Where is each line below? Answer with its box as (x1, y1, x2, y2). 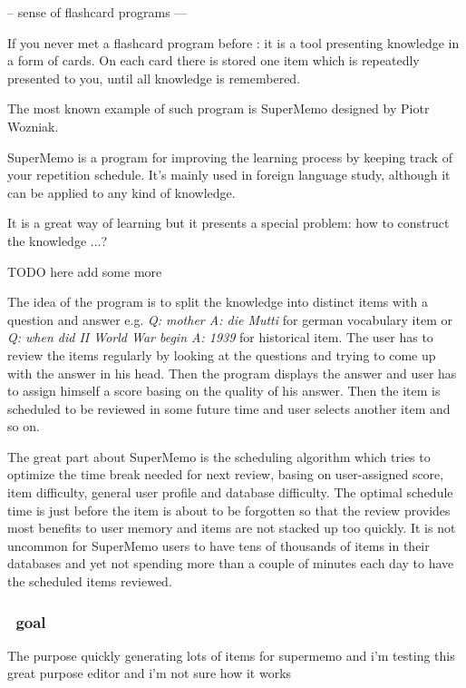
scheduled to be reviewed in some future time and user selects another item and (7, 398, 451, 418)
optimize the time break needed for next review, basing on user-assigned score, (7, 465, 444, 484)
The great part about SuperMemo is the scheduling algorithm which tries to (7, 447, 431, 466)
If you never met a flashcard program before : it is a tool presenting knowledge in (7, 33, 460, 52)
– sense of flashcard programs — (7, 3, 188, 21)
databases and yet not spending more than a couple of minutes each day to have (7, 554, 454, 573)
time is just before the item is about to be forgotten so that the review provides (7, 500, 451, 519)
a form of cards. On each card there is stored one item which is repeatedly (7, 51, 420, 70)
